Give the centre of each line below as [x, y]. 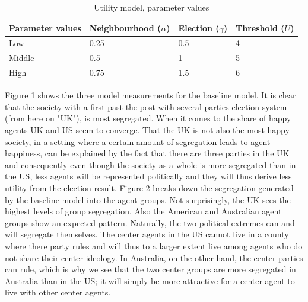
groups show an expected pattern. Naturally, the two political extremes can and [150, 222]
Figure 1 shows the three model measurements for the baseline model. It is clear [150, 95]
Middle [22, 58]
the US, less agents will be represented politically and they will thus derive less [148, 176]
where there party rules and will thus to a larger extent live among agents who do [154, 245]
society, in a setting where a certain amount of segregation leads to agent [138, 141]
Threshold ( [260, 28]
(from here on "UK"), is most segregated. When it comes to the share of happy [148, 118]
